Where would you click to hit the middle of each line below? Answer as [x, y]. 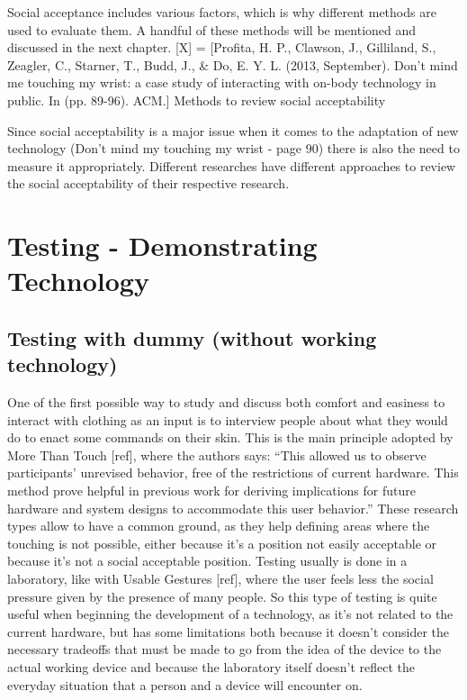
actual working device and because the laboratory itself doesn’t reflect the [211, 667]
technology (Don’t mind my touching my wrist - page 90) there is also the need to [233, 148]
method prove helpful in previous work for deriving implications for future [211, 491]
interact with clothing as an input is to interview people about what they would [228, 419]
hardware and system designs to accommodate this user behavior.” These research [233, 508]
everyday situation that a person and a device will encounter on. [185, 684]
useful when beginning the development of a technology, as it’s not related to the [230, 614]
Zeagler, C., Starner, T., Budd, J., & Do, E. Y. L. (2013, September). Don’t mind [233, 64]
